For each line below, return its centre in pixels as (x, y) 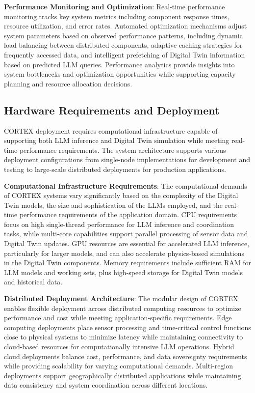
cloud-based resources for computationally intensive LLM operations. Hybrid (119, 347)
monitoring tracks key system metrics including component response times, (117, 16)
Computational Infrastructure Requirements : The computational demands (126, 185)
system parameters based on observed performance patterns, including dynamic (123, 35)
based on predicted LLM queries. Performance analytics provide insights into (119, 64)
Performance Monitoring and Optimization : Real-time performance (115, 6)
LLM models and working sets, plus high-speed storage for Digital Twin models (123, 272)
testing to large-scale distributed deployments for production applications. (115, 169)
